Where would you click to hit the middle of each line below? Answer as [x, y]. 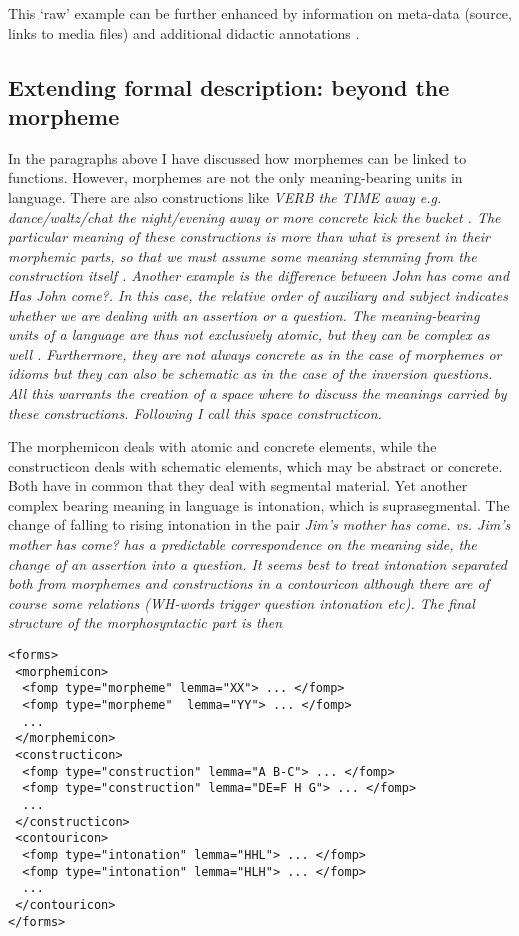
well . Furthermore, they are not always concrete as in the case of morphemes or [255, 353]
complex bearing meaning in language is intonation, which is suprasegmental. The [259, 504]
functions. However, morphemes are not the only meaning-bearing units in [235, 177]
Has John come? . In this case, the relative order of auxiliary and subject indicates [258, 294]
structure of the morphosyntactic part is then [145, 622]
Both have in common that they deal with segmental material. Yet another [238, 485]
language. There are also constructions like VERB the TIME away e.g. [225, 196]
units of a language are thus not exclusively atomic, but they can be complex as [249, 334]
